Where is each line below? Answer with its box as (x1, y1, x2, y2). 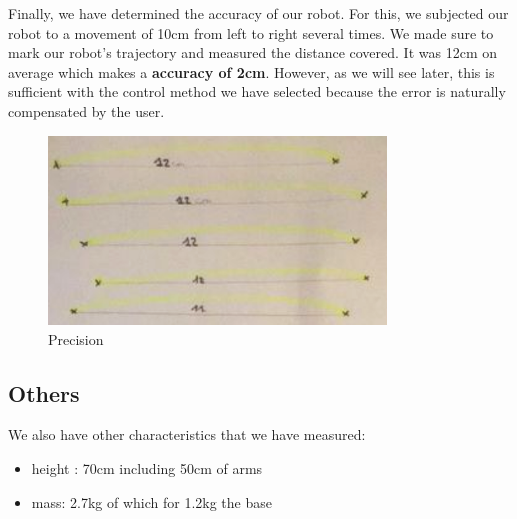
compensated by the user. (8, 100, 165, 121)
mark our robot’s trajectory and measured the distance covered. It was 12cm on (8, 42, 497, 63)
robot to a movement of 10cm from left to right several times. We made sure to (8, 22, 494, 43)
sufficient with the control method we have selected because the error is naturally (8, 81, 506, 102)
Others (8, 377, 80, 408)
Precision (48, 328, 104, 349)
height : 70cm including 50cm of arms (31, 457, 263, 478)
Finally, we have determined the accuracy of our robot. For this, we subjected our (8, 3, 509, 23)
